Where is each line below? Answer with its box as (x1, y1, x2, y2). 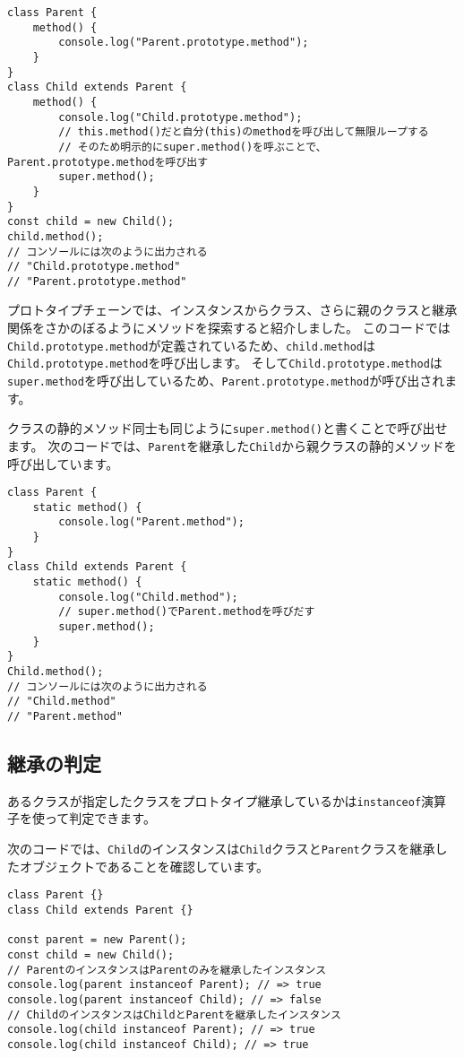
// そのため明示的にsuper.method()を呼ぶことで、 (58, 140, 327, 153)
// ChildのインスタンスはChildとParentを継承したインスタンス (7, 1008, 341, 1021)
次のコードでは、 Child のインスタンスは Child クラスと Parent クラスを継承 (7, 839, 435, 858)
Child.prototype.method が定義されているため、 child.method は (7, 335, 375, 354)
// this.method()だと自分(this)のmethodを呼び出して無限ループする (58, 126, 429, 139)
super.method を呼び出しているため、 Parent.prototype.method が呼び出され (7, 370, 445, 389)
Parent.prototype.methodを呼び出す (7, 155, 209, 169)
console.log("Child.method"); (58, 590, 238, 603)
